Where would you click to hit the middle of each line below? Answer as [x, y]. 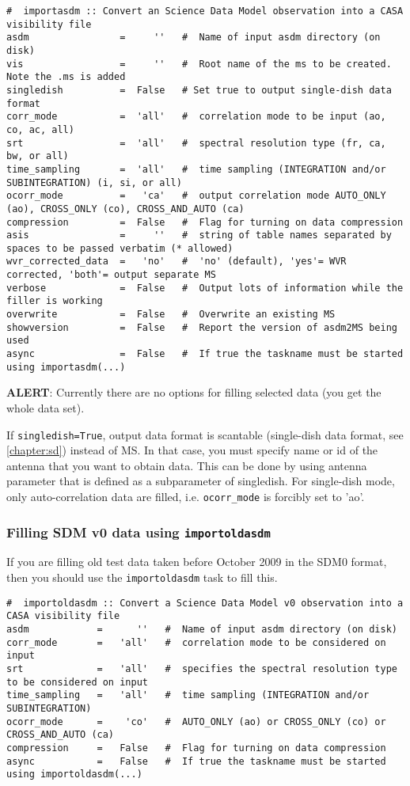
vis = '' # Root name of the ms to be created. [199, 64]
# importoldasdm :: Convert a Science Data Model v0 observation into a [205, 603]
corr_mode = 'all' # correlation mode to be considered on [196, 642]
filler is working [55, 301]
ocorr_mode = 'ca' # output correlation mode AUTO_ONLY [196, 196]
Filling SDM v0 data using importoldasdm [139, 532]
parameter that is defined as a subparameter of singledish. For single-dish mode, [201, 481]
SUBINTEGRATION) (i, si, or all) [94, 182]
